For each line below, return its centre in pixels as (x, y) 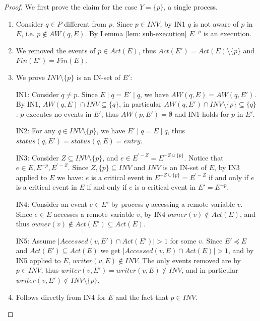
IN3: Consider (37, 157)
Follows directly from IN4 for (61, 297)
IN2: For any (36, 131)
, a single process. (190, 7)
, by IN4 (153, 214)
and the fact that (142, 297)
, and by (241, 250)
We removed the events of (56, 50)
